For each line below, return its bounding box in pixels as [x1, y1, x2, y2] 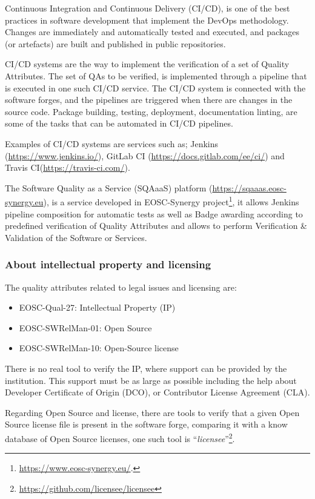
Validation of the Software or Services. [5, 231, 147, 243]
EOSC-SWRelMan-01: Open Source [19, 321, 152, 334]
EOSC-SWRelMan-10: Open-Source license [19, 342, 179, 354]
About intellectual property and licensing [5, 257, 211, 272]
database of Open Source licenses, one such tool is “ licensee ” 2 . [5, 430, 235, 444]
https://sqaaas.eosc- [212, 181, 287, 194]
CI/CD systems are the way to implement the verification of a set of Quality [5, 58, 290, 70]
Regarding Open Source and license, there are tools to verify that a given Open [5, 406, 300, 418]
